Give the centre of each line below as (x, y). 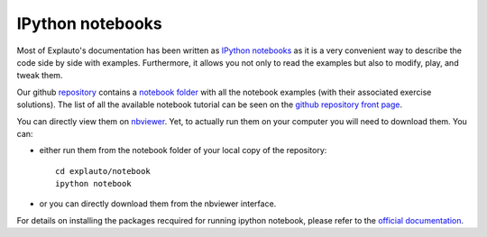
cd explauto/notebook (103, 171)
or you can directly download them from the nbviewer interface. (158, 204)
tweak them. (40, 76)
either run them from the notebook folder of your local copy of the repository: (183, 150)
